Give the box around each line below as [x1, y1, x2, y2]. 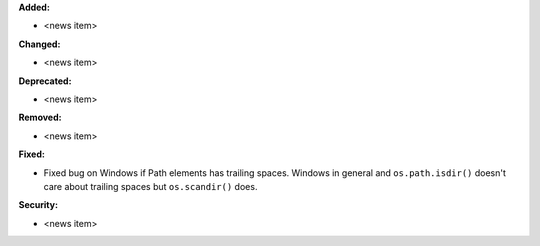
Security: [18, 199, 59, 211]
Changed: [18, 38, 61, 50]
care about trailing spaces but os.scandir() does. [43, 180, 258, 192]
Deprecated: [18, 75, 72, 87]
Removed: [18, 111, 62, 124]
